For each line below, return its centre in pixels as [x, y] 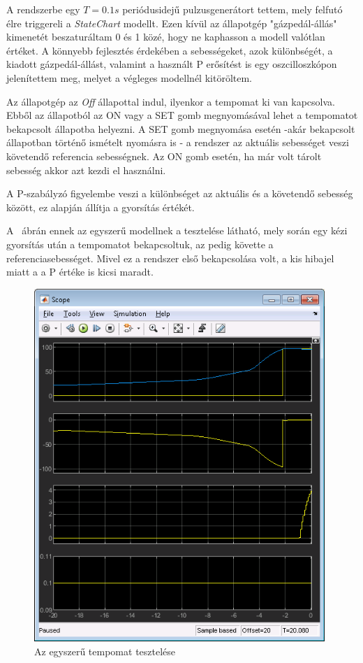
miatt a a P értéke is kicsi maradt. [80, 272]
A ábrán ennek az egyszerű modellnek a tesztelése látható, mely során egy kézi [177, 230]
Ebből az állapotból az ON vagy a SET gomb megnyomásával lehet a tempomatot [182, 115]
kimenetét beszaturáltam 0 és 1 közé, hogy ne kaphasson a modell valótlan [166, 37]
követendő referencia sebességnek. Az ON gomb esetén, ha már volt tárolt [164, 156]
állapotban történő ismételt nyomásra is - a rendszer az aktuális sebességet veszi [178, 142]
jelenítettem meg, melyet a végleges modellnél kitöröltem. [129, 77]
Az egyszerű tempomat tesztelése [105, 651]
